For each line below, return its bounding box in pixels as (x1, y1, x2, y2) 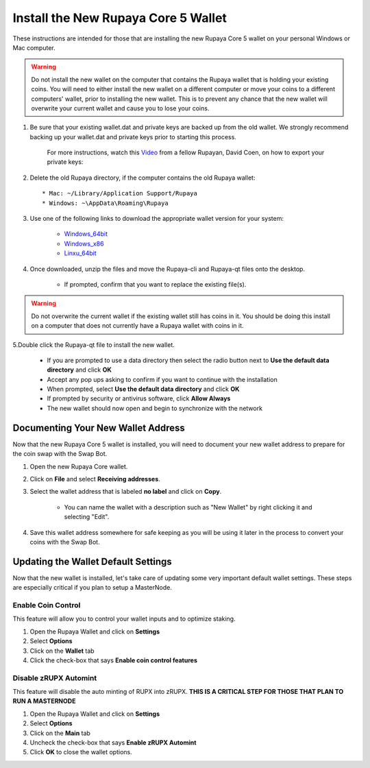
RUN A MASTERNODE (12, 697, 76, 706)
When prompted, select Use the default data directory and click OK (47, 385, 240, 394)
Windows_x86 (64, 239, 104, 248)
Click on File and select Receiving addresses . (29, 475, 160, 483)
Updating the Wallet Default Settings (12, 555, 173, 567)
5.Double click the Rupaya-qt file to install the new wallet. (12, 340, 175, 349)
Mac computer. (12, 43, 56, 51)
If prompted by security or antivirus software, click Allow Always (47, 394, 231, 403)
